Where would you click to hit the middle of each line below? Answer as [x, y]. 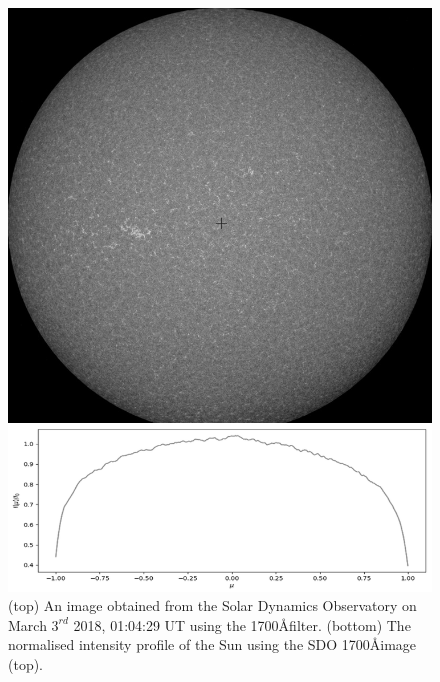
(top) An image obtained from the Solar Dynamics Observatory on [212, 605]
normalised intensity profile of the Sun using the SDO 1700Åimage [212, 644]
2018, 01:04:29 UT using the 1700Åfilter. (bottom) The [242, 624]
